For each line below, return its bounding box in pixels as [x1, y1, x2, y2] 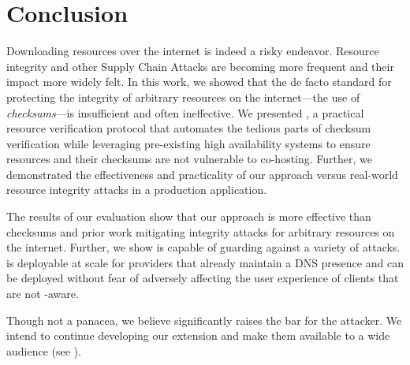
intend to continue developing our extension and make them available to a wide [6, 327, 390, 344]
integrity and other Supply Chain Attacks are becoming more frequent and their [6, 58, 394, 74]
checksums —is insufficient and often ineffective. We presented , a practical [6, 104, 364, 121]
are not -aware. [6, 285, 79, 302]
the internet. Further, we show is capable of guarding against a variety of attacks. [6, 239, 401, 255]
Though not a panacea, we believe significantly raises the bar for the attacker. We [6, 311, 402, 328]
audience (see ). [6, 342, 81, 359]
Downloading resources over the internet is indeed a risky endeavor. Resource [6, 43, 379, 59]
